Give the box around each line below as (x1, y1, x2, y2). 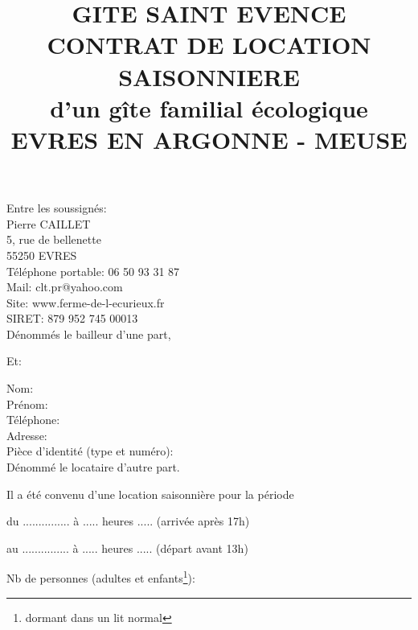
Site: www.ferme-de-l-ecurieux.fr (6, 294, 165, 311)
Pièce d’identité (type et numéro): (6, 443, 174, 459)
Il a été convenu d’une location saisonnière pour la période (6, 485, 294, 502)
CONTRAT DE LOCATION (47, 28, 371, 61)
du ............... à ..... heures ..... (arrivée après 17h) (6, 513, 250, 529)
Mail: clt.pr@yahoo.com (6, 278, 123, 295)
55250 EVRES (6, 246, 77, 263)
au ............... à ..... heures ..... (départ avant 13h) (6, 539, 248, 556)
